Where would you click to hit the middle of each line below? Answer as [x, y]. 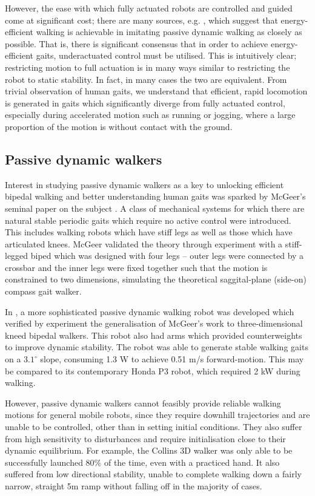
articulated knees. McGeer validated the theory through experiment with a [144, 243]
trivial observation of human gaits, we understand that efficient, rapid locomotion [156, 91]
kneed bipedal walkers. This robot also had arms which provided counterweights [154, 335]
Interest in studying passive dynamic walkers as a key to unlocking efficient [144, 184]
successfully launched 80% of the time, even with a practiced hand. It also [142, 462]
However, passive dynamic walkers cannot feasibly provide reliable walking [143, 403]
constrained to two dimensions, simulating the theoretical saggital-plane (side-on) [156, 279]
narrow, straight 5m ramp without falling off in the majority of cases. [134, 485]
